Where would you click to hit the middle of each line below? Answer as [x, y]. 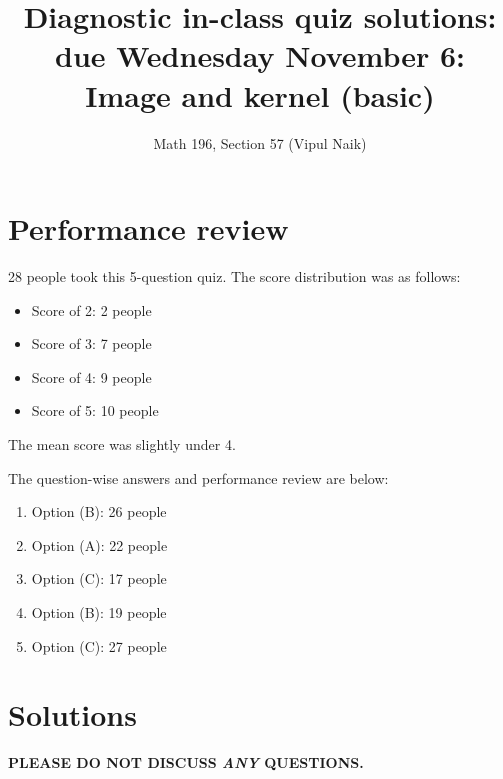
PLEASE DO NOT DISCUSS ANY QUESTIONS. [186, 762]
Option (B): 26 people [99, 511]
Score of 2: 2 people [91, 309]
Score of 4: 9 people [91, 376]
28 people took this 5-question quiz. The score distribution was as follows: [234, 276]
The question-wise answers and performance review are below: [198, 477]
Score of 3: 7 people [91, 343]
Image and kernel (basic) [260, 94]
